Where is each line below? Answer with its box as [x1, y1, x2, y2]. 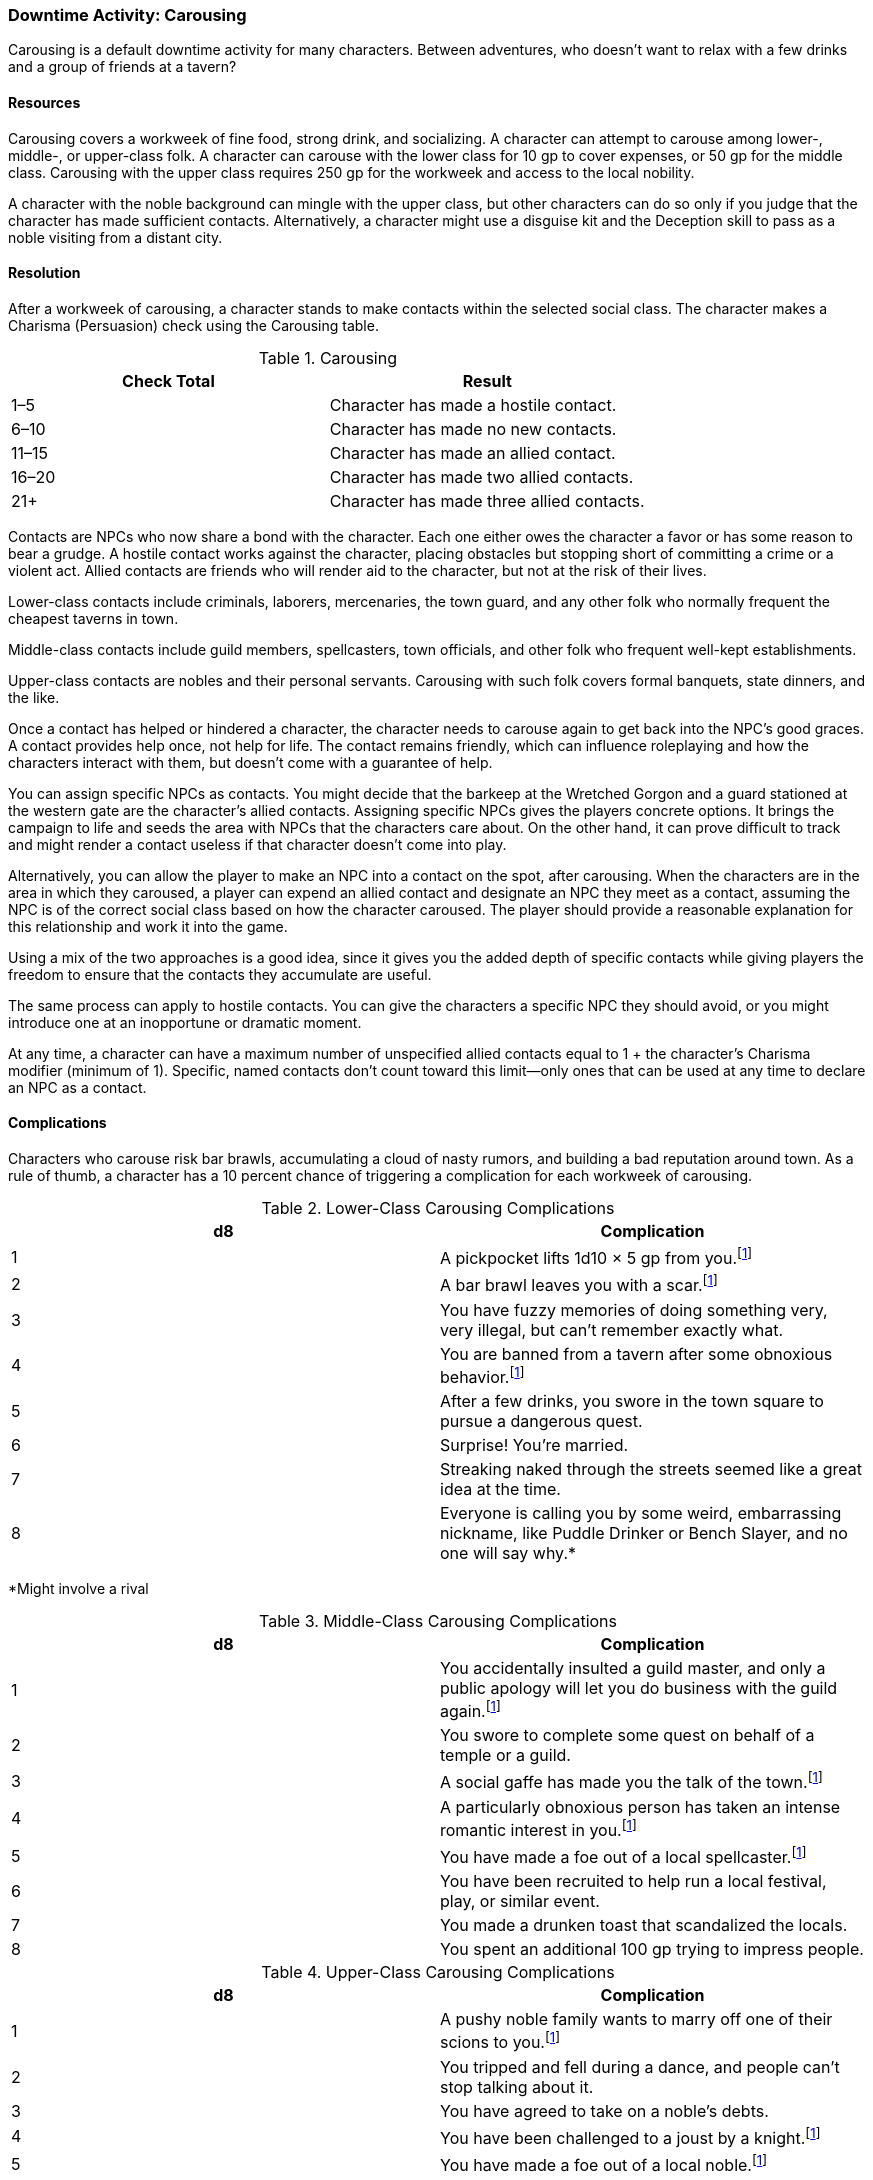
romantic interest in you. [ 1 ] [440, 1816, 637, 1840]
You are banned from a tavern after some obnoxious [440, 1343, 833, 1364]
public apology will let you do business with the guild [440, 1678, 838, 1699]
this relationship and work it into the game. [8, 917, 288, 935]
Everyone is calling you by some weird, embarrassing [440, 1503, 842, 1524]
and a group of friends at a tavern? [8, 58, 237, 76]
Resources [8, 93, 81, 111]
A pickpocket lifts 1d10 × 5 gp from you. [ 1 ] [440, 1245, 753, 1269]
